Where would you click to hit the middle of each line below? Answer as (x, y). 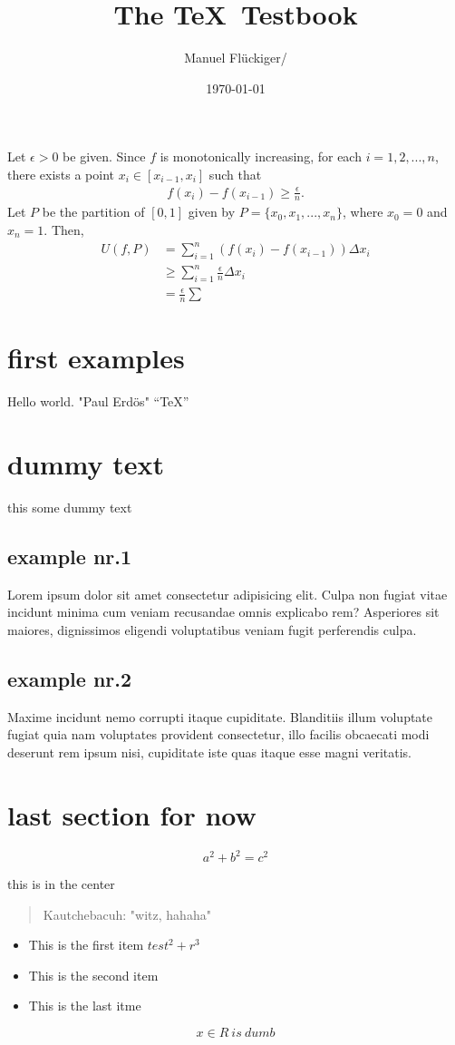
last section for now (132, 814)
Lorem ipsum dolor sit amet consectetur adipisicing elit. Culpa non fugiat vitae (227, 594)
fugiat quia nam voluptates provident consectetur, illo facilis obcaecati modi (218, 734)
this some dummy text (70, 507)
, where (363, 212)
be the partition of (93, 212)
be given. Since (104, 156)
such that (235, 174)
